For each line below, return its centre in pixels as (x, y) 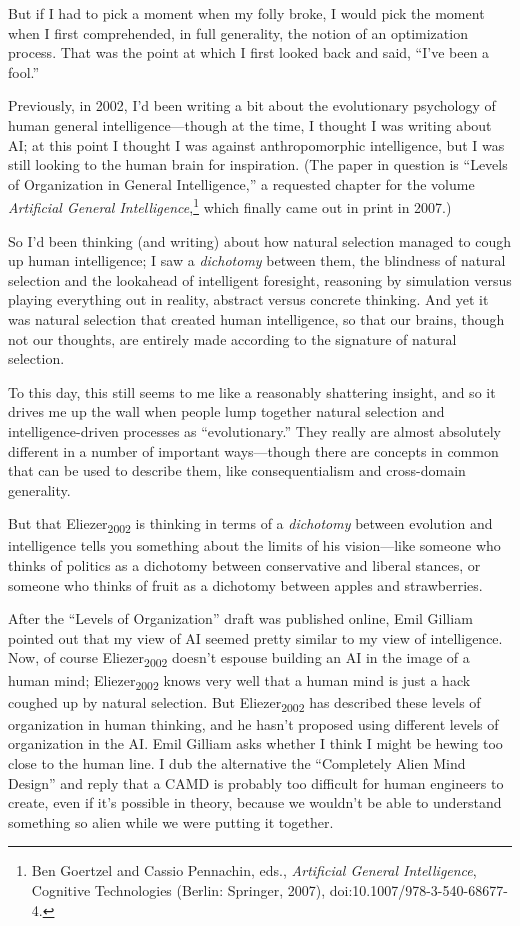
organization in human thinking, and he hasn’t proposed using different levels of (253, 723)
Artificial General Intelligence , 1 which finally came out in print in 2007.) (230, 205)
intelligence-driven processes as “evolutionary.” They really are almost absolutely (254, 430)
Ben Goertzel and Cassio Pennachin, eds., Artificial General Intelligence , (254, 870)
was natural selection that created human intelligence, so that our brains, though (256, 318)
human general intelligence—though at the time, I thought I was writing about (250, 124)
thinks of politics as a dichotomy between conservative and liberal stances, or (244, 565)
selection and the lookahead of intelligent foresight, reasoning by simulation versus (260, 279)
